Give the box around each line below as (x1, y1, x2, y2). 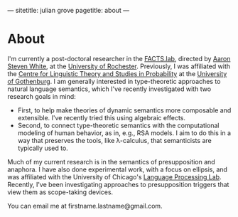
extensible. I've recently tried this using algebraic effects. (17, 113, 186, 122)
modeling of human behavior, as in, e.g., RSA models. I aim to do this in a (17, 128, 232, 137)
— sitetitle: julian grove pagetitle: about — (7, 6, 130, 14)
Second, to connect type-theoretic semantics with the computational (17, 121, 220, 129)
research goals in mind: (7, 92, 76, 100)
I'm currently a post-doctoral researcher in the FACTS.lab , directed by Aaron (7, 54, 231, 63)
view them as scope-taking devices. (7, 188, 114, 196)
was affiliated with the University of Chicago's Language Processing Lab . (7, 172, 222, 181)
